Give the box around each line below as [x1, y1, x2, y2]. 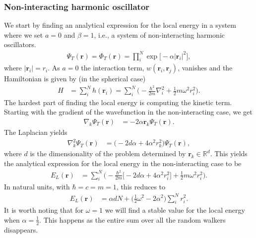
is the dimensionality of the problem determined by [30, 148, 186, 159]
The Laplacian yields [4, 127, 67, 137]
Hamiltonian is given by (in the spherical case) [4, 73, 146, 84]
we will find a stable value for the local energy [105, 205, 245, 215]
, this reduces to [116, 181, 166, 192]
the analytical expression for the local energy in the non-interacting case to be [4, 158, 242, 168]
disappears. [4, 224, 38, 235]
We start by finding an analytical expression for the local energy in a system [4, 20, 236, 30]
